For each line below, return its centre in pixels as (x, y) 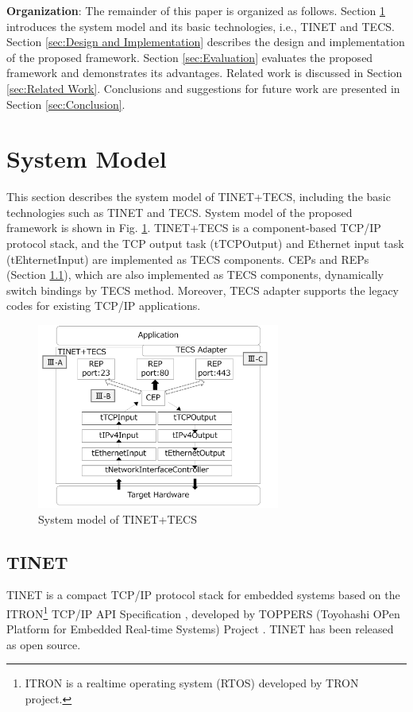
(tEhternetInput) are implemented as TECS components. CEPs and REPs (188, 259)
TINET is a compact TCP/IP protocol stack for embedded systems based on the (203, 595)
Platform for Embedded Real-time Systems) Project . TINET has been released (200, 629)
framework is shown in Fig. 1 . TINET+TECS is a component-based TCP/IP (194, 228)
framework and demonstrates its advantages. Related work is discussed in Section (205, 73)
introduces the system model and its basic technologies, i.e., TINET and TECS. (201, 26)
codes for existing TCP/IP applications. (104, 306)
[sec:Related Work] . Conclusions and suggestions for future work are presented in (203, 88)
